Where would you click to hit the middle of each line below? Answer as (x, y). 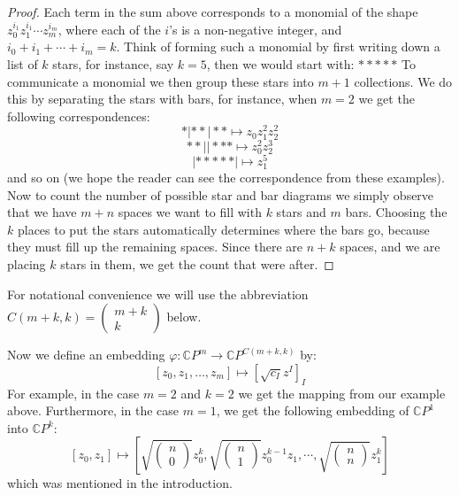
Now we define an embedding (86, 355)
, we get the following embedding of (313, 410)
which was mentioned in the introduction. (120, 483)
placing (27, 264)
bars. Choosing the (396, 212)
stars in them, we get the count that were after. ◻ (197, 264)
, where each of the (109, 29)
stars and (301, 212)
